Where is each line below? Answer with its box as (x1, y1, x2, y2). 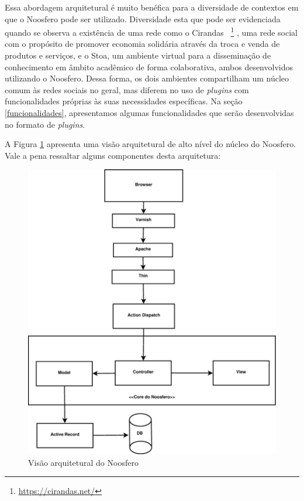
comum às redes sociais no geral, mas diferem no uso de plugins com (5, 83, 249, 96)
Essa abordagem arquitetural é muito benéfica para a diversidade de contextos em (5, 1, 299, 13)
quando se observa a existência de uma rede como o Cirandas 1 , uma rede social (5, 25, 298, 38)
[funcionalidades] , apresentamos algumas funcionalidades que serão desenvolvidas (5, 107, 294, 118)
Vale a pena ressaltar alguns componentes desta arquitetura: (5, 149, 221, 161)
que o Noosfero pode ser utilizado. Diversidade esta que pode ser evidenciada (5, 12, 281, 25)
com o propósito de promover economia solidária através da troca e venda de (5, 38, 280, 50)
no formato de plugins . (5, 118, 85, 130)
